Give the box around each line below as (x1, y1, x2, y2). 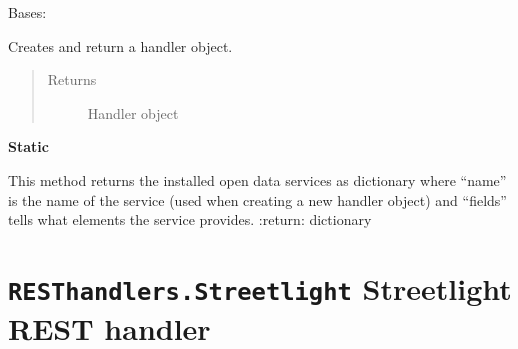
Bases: (8, 2, 47, 22)
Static (8, 136, 49, 157)
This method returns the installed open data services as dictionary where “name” (8, 169, 507, 190)
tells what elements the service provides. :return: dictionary (8, 209, 372, 230)
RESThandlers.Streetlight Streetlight (8, 267, 512, 308)
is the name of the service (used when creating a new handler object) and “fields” (8, 189, 507, 210)
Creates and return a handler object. (8, 35, 233, 56)
